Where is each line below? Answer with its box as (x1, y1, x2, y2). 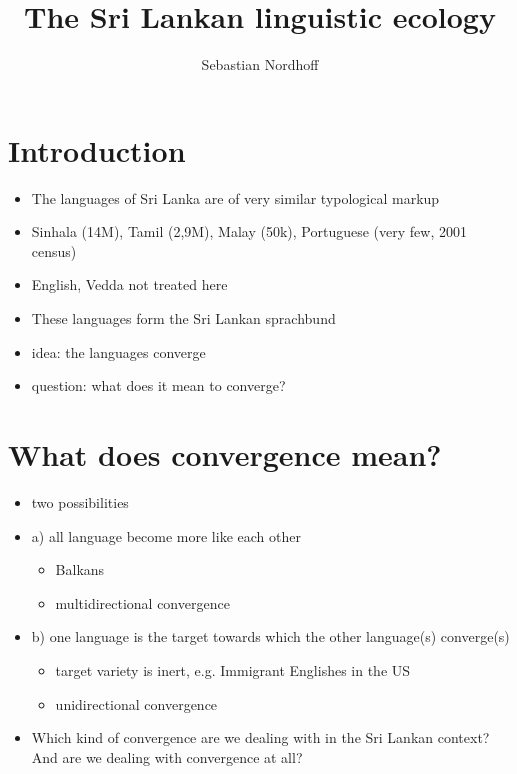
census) (31, 240, 77, 261)
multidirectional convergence (55, 592, 230, 613)
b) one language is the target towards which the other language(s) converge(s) (31, 626, 510, 647)
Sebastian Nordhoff (201, 54, 319, 75)
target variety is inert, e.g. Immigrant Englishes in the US (55, 659, 411, 680)
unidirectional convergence (55, 693, 218, 714)
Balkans (55, 559, 105, 580)
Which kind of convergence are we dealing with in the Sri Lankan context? (31, 727, 490, 748)
